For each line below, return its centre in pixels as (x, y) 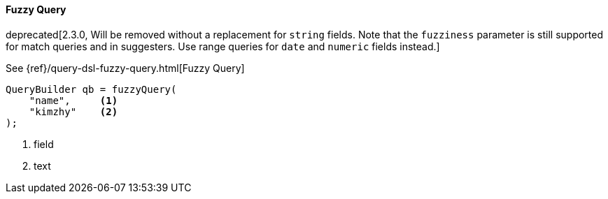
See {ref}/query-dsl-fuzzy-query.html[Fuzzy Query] (125, 68)
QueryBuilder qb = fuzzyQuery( (91, 89)
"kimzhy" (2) (73, 111)
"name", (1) (73, 100)
